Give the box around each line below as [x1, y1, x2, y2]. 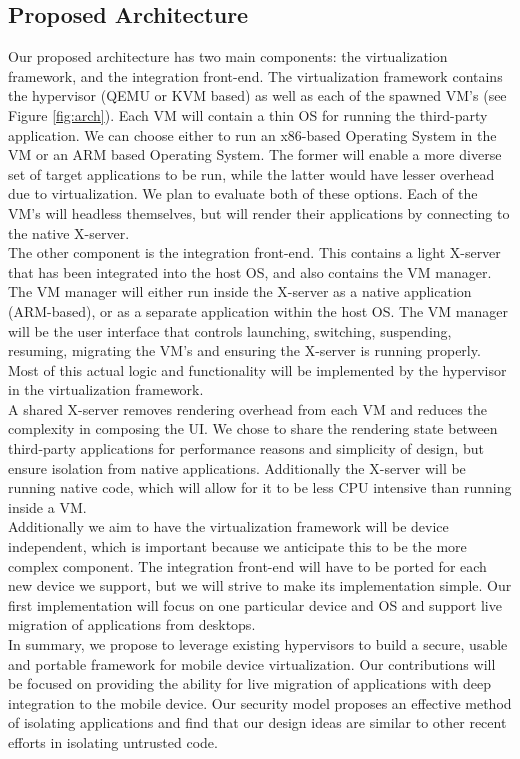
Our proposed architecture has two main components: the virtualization [8, 46, 448, 67]
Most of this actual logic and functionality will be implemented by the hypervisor [8, 359, 507, 380]
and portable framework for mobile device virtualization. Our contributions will [8, 653, 496, 674]
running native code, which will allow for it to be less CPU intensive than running [8, 477, 512, 498]
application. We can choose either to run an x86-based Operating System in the [8, 124, 497, 145]
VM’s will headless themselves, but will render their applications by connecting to [8, 202, 510, 223]
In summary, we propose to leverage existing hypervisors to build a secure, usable [8, 634, 508, 655]
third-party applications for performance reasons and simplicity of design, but [8, 438, 484, 459]
